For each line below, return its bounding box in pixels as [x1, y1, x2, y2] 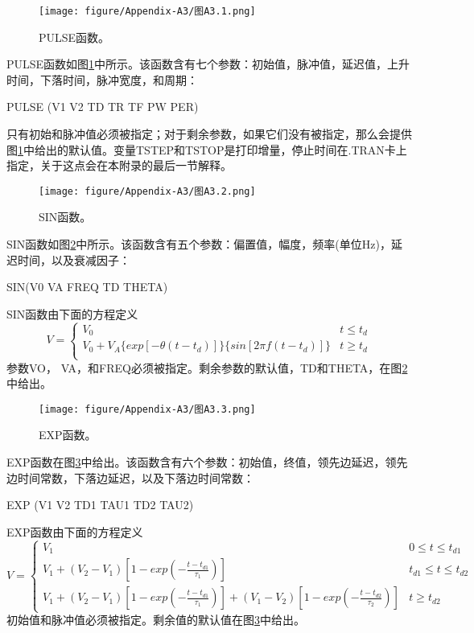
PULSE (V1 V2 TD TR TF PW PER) [6, 98, 199, 115]
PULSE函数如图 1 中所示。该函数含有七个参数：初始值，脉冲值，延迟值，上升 [6, 55, 410, 72]
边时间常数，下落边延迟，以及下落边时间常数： [6, 469, 254, 486]
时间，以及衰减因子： [17, 251, 130, 268]
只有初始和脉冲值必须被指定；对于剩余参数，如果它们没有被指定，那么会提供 [6, 125, 412, 142]
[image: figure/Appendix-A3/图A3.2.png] [39, 185, 256, 197]
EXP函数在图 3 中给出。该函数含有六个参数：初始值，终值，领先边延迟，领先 [6, 453, 408, 470]
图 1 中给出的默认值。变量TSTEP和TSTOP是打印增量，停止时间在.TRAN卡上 [6, 141, 407, 158]
